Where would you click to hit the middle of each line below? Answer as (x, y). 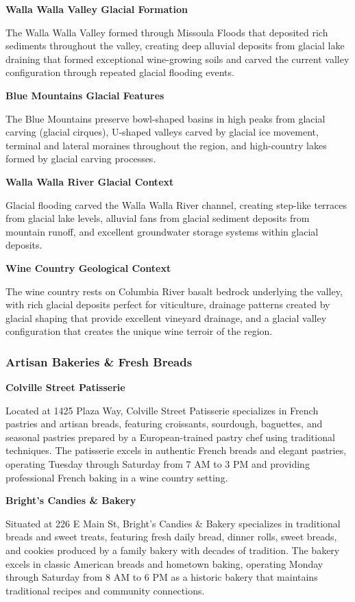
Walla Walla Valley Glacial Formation (97, 9)
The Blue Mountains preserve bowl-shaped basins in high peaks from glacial (166, 118)
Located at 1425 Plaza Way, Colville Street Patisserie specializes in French (162, 410)
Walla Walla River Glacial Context (90, 181)
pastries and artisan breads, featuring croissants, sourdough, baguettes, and (164, 424)
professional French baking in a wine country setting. (117, 477)
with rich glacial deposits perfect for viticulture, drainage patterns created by (168, 304)
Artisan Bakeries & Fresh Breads (99, 361)
